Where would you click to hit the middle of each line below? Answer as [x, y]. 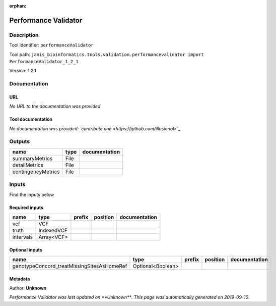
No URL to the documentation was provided [55, 107]
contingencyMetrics [36, 172]
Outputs [20, 141]
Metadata [20, 279]
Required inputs [26, 208]
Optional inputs [26, 249]
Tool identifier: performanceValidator [51, 45]
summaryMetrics [32, 158]
